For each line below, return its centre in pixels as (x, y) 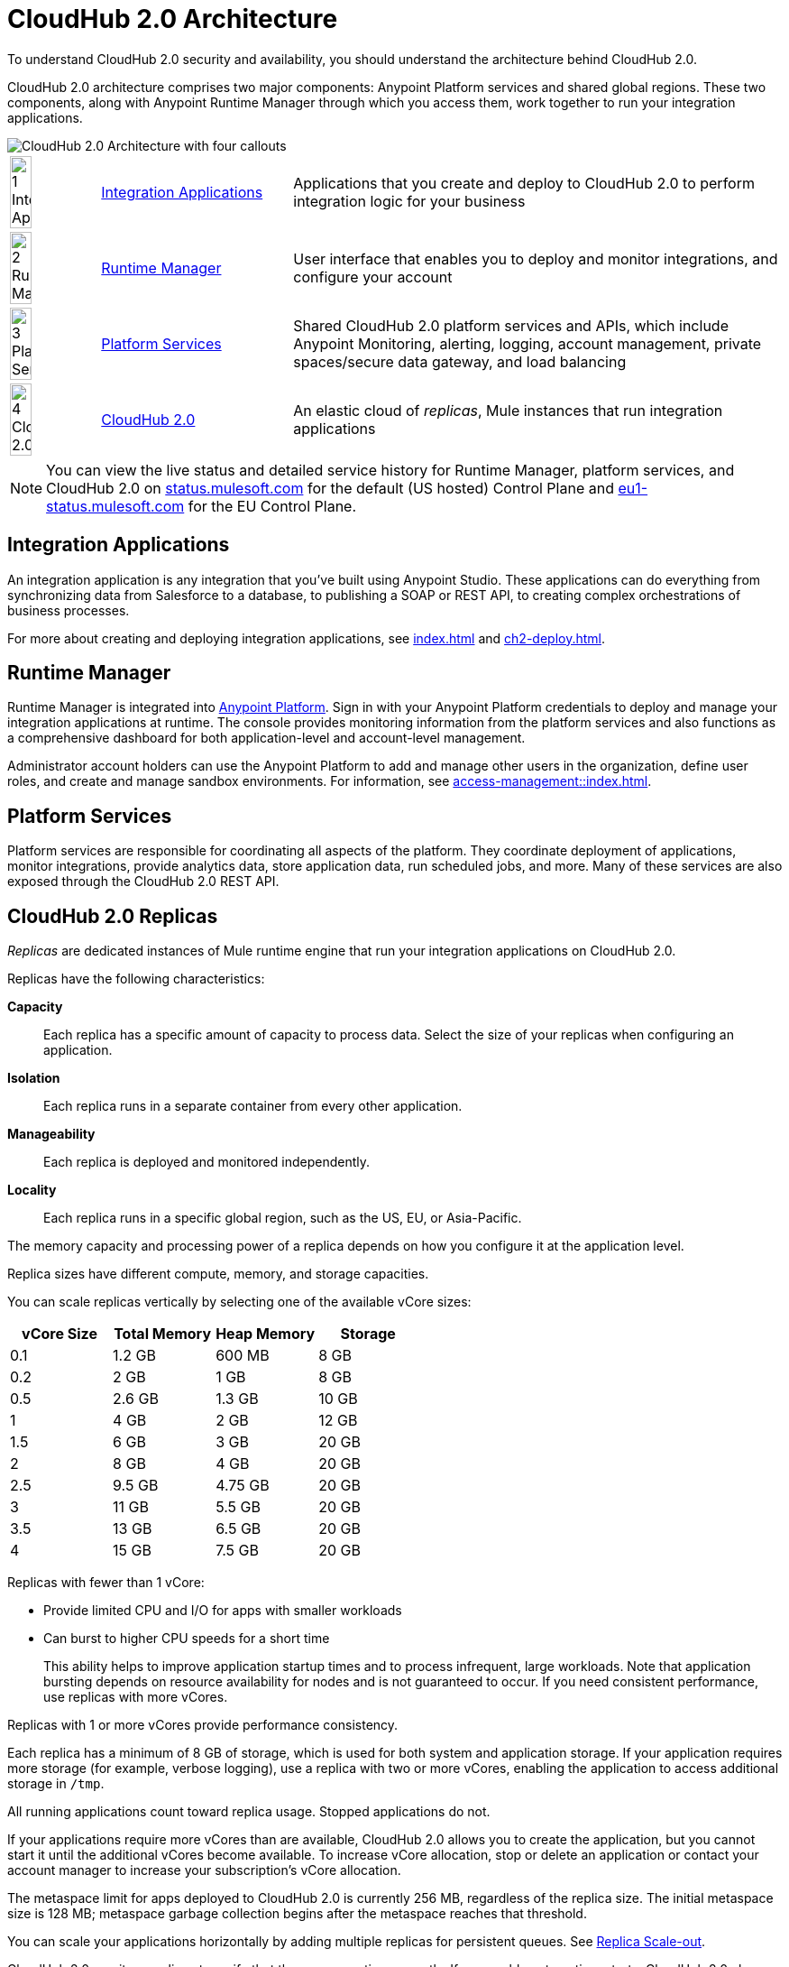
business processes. (69, 610)
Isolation (34, 1078)
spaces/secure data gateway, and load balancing (460, 361)
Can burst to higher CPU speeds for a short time (187, 1639)
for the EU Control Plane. (272, 506)
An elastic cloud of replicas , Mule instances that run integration (508, 410)
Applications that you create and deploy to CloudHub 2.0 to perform (524, 183)
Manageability (51, 1134)
